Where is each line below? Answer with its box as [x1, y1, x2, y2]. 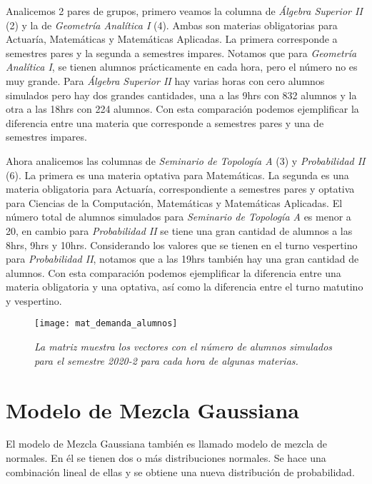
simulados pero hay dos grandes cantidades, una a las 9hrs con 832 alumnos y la [6, 87, 357, 102]
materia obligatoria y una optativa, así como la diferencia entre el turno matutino [6, 279, 363, 294]
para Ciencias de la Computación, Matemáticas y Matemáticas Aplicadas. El [6, 195, 343, 210]
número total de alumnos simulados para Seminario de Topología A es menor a [6, 209, 351, 224]
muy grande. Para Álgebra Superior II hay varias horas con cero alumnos [6, 73, 325, 88]
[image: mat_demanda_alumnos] [34, 318, 178, 329]
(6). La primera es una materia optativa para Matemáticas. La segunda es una [6, 167, 349, 182]
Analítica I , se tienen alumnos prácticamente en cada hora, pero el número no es [6, 59, 358, 74]
